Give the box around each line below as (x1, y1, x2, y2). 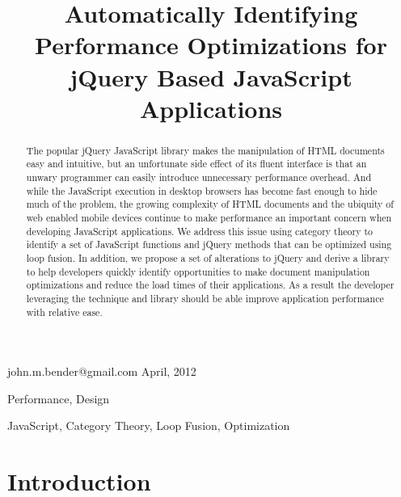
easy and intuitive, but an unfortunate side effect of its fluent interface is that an (26, 157, 367, 171)
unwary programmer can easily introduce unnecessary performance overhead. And (26, 171, 372, 184)
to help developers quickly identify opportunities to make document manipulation (26, 264, 370, 278)
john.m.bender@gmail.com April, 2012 (7, 363, 196, 380)
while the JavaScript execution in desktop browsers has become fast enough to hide (26, 183, 378, 197)
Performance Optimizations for (35, 28, 387, 61)
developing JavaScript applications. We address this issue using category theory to (26, 224, 373, 238)
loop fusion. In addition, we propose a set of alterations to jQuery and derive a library (26, 251, 390, 264)
